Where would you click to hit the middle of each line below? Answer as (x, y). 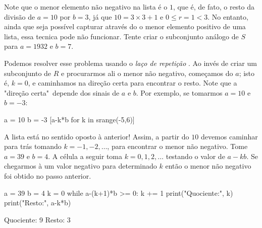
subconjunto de (28, 73)
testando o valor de (195, 156)
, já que (100, 16)
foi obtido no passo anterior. (48, 175)
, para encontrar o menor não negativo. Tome (177, 146)
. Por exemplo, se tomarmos (179, 92)
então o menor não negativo (208, 166)
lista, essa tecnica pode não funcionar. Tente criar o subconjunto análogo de (121, 36)
